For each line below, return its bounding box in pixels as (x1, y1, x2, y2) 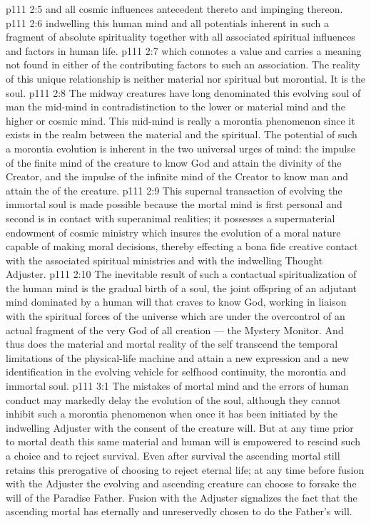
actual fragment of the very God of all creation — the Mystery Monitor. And (6, 322, 344, 337)
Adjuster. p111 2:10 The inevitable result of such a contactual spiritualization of (6, 266, 357, 281)
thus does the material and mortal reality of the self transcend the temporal (6, 336, 338, 351)
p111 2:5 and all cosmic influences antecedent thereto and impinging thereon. (6, 1, 343, 16)
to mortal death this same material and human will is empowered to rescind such (6, 434, 361, 449)
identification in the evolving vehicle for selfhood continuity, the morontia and (6, 364, 346, 379)
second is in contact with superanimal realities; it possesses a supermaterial (6, 210, 335, 225)
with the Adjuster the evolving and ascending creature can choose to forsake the (6, 476, 357, 491)
